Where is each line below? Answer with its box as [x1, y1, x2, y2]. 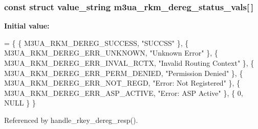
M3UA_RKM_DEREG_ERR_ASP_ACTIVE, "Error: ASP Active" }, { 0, [4, 87, 243, 98]
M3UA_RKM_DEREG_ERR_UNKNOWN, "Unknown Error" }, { [4, 47, 218, 58]
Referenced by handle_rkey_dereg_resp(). [4, 114, 138, 125]
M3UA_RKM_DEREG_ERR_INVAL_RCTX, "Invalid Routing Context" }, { [4, 58, 254, 68]
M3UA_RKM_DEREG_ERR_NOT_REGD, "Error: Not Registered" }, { [4, 78, 241, 88]
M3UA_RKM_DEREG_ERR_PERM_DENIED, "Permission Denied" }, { [4, 67, 243, 78]
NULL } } [4, 97, 36, 108]
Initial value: [4, 20, 50, 31]
